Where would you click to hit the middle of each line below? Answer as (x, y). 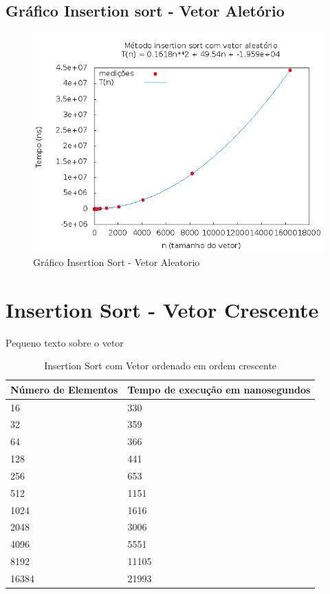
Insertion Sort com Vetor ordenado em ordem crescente (161, 366)
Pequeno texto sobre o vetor (65, 342)
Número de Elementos (64, 389)
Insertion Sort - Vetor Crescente (162, 309)
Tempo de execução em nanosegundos (219, 389)
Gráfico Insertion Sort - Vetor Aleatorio (117, 262)
